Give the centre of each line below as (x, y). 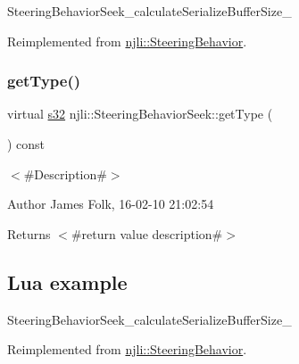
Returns (29, 233)
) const (26, 144)
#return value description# (147, 233)
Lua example (67, 281)
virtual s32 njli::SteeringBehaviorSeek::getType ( (140, 114)
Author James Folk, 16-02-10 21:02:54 (111, 204)
